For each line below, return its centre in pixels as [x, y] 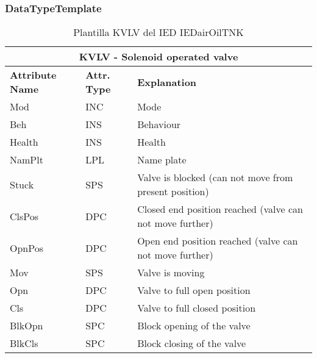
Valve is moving [171, 273]
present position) [173, 192]
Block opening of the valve [194, 326]
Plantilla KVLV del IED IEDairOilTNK [158, 32]
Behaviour [159, 124]
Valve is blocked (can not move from [215, 177]
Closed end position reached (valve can [220, 209]
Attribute [33, 75]
